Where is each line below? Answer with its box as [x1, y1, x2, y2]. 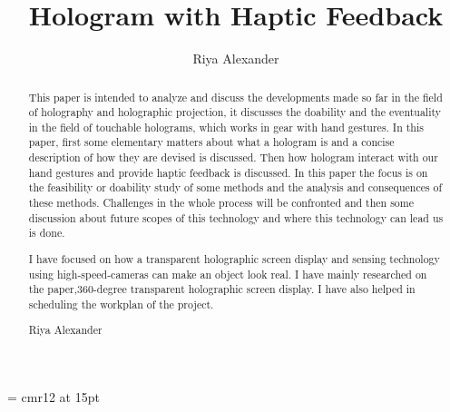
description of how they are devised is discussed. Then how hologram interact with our [28, 150, 438, 165]
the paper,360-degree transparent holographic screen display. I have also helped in [28, 281, 416, 297]
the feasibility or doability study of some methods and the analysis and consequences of [28, 180, 443, 195]
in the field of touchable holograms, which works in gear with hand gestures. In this [28, 119, 424, 134]
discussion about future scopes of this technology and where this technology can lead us [28, 210, 444, 225]
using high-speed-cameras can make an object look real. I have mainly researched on [28, 266, 427, 281]
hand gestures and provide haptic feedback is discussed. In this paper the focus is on [28, 164, 428, 180]
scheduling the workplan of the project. [28, 296, 214, 311]
